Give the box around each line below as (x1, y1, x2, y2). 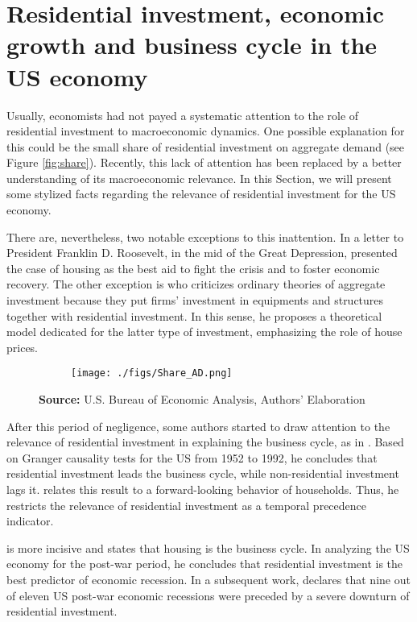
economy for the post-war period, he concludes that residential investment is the (6, 555, 403, 572)
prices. (6, 338, 39, 355)
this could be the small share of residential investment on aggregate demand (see (6, 138, 405, 155)
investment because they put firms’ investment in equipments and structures (6, 292, 384, 309)
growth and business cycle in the (6, 28, 378, 61)
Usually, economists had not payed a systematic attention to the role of (6, 106, 359, 123)
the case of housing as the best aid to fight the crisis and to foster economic (6, 259, 380, 276)
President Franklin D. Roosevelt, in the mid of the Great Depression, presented (6, 244, 398, 261)
